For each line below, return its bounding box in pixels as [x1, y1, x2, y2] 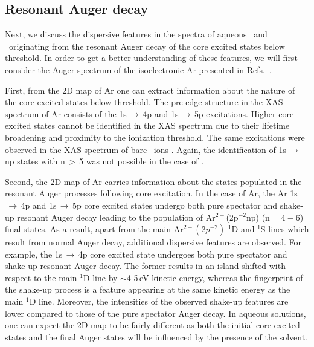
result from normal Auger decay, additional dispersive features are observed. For [5, 236, 301, 248]
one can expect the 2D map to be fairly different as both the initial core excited [5, 319, 300, 331]
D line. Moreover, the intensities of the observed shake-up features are [29, 295, 289, 308]
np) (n [246, 210, 270, 223]
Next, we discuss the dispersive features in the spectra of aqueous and [5, 28, 268, 41]
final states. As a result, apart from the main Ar [5, 222, 184, 235]
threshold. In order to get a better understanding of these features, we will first [5, 51, 298, 64]
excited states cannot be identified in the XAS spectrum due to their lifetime [5, 119, 290, 132]
